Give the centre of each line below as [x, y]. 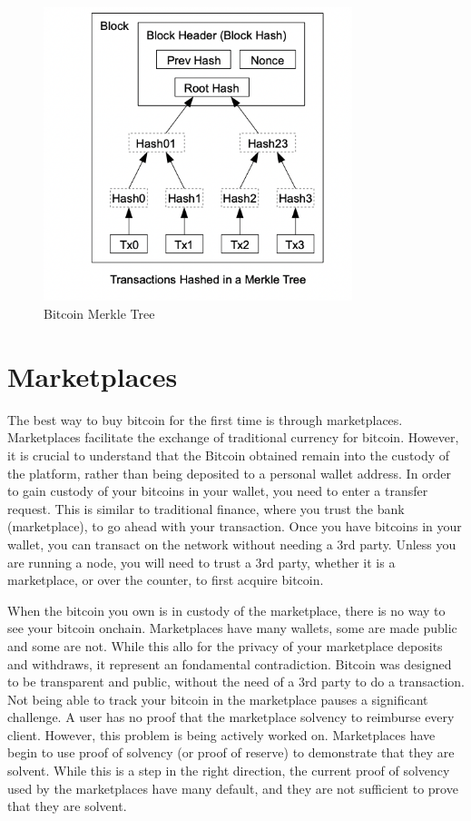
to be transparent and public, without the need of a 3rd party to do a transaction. [236, 682]
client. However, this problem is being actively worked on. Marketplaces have [221, 734]
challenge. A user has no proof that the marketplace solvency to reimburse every [231, 717]
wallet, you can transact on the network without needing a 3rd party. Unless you [232, 544]
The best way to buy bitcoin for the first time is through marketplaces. [205, 419]
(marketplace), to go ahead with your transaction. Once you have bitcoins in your [235, 526]
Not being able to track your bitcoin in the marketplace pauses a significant [218, 699]
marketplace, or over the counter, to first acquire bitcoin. [166, 580]
